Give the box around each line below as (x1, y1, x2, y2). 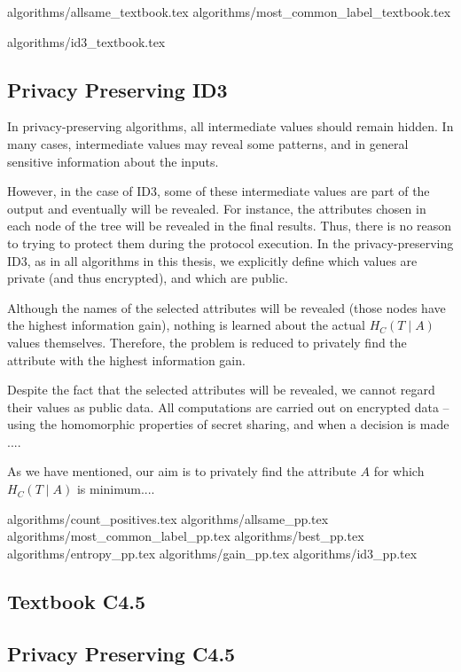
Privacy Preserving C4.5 (7, 639, 236, 667)
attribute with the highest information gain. (7, 350, 246, 369)
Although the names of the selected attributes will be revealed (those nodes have (7, 298, 446, 316)
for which (373, 462, 425, 481)
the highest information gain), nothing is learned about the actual (7, 316, 365, 334)
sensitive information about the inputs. (7, 152, 219, 170)
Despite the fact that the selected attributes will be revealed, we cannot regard (7, 380, 435, 399)
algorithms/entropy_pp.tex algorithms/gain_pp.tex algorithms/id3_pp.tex (7, 543, 418, 562)
